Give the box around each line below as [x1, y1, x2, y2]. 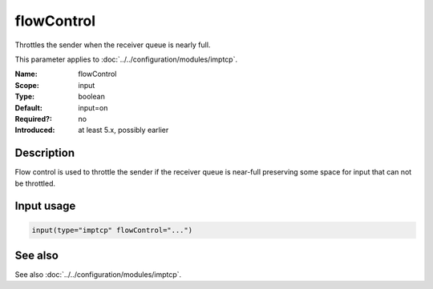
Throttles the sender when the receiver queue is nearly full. [14, 40, 211, 50]
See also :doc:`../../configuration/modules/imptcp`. [14, 270, 182, 279]
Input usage [14, 199, 76, 213]
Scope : [14, 80, 39, 90]
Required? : [14, 114, 52, 123]
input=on [78, 102, 108, 112]
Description [14, 147, 75, 160]
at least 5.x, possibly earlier [78, 125, 169, 135]
